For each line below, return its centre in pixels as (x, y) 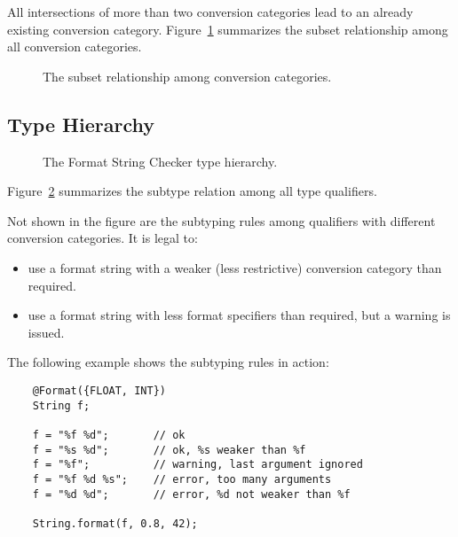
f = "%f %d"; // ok (109, 435)
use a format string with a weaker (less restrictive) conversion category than (235, 267)
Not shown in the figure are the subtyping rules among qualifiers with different (221, 220)
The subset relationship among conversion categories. (187, 76)
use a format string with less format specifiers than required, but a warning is (239, 315)
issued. (46, 332)
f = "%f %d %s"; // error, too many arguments (182, 479)
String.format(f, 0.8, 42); (115, 523)
